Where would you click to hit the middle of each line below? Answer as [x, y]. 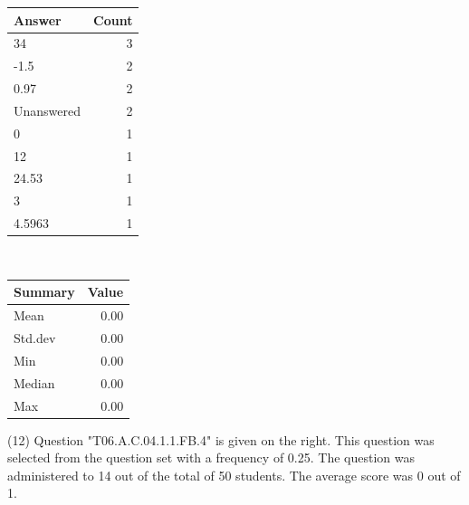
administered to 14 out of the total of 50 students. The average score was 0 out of [234, 475]
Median [34, 382]
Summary [44, 292]
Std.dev [35, 337]
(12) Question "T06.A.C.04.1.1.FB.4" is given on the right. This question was [221, 439]
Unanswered [48, 110]
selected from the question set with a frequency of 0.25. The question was [211, 457]
